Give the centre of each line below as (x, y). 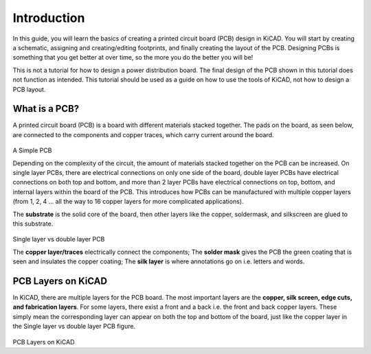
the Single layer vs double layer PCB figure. (74, 327)
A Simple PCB (32, 150)
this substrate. (33, 224)
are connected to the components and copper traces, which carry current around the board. (143, 134)
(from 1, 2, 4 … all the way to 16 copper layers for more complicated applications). (128, 202)
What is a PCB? (46, 109)
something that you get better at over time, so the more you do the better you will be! (133, 58)
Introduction (49, 18)
